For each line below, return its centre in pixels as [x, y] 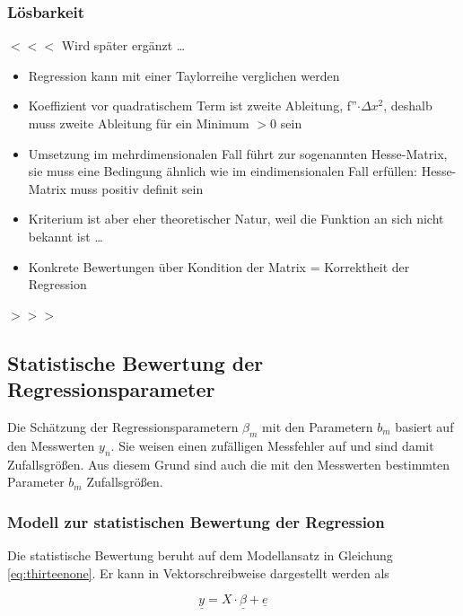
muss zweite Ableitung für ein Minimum [139, 123]
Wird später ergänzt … [123, 45]
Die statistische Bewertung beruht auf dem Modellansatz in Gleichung [200, 554]
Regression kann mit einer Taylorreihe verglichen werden [184, 75]
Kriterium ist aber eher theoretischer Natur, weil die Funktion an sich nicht [236, 219]
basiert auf [424, 426]
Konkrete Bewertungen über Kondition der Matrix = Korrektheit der [219, 266]
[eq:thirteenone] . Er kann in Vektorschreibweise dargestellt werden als [198, 572]
